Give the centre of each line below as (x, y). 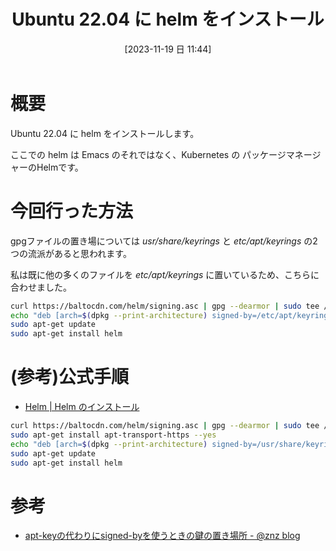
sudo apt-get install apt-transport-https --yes (113, 435)
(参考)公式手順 (70, 377)
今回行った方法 (72, 211)
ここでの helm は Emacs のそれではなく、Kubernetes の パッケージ (148, 154)
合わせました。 (41, 287)
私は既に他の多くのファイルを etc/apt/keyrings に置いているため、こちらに (165, 274)
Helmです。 (60, 167)
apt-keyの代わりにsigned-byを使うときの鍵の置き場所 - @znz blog (162, 536)
